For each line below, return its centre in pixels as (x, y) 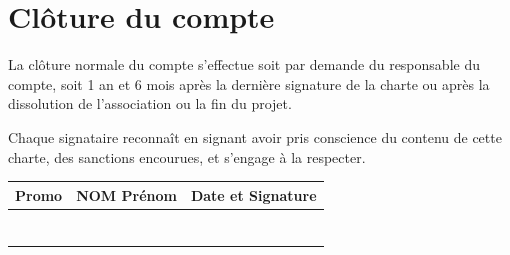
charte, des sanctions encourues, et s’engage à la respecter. (187, 156)
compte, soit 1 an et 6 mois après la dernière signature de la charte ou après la (249, 83)
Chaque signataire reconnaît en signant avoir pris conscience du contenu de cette (255, 136)
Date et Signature (253, 194)
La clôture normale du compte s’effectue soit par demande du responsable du (244, 64)
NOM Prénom (126, 194)
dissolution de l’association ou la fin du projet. (150, 103)
